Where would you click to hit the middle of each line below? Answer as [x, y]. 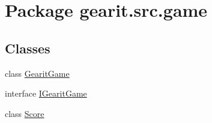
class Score [25, 113]
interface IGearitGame [46, 93]
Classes [28, 48]
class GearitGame [37, 73]
